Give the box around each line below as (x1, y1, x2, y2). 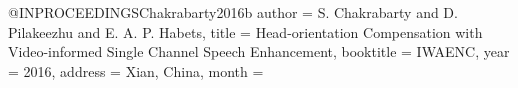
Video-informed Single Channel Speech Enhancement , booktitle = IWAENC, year (8, 41, 510, 62)
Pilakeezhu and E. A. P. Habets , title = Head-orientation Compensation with (8, 21, 483, 42)
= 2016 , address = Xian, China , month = (8, 60, 264, 81)
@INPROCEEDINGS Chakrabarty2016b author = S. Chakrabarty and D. (8, 2, 458, 22)
